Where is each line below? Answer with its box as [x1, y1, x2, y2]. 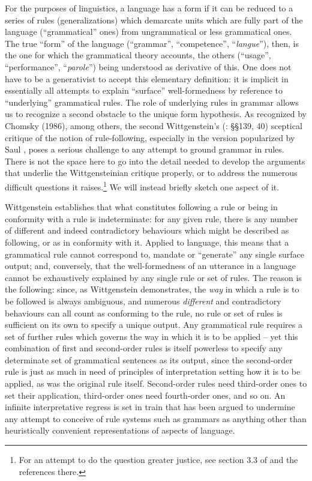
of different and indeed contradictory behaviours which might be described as [5, 224, 289, 237]
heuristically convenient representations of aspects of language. [5, 424, 235, 437]
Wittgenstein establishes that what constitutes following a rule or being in [5, 201, 278, 213]
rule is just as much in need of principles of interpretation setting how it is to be [5, 365, 301, 378]
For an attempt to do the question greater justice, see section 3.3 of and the [19, 453, 298, 466]
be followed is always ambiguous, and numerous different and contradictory [5, 294, 281, 307]
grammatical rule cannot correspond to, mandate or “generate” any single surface [5, 247, 305, 260]
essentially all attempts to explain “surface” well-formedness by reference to [5, 84, 283, 97]
